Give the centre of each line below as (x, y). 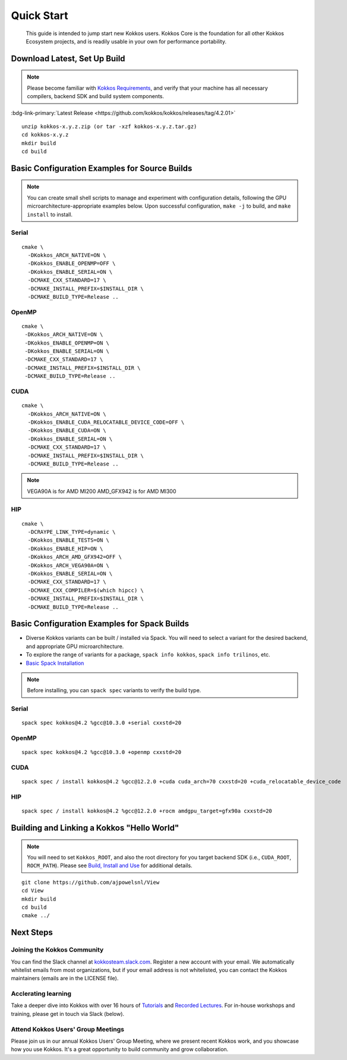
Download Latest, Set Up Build (68, 59)
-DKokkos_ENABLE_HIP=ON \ (65, 548)
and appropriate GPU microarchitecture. (75, 646)
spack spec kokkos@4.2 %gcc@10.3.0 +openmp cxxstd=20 (101, 752)
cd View (33, 891)
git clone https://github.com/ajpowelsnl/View (91, 882)
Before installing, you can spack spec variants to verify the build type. (114, 690)
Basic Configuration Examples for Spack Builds (100, 624)
